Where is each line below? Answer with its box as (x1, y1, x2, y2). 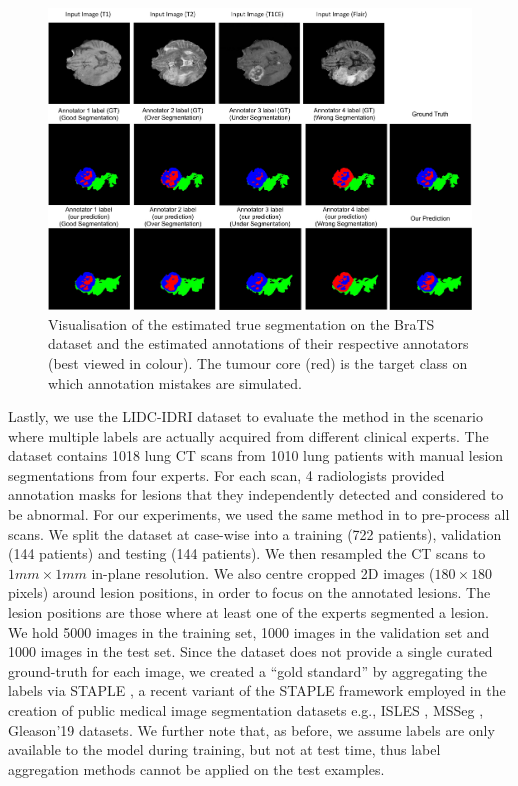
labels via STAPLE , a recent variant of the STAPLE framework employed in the (8, 680, 506, 701)
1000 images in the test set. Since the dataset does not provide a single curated (8, 641, 493, 662)
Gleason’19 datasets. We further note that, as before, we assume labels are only (8, 719, 495, 740)
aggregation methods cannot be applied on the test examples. (8, 758, 385, 779)
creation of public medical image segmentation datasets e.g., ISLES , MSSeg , (8, 700, 484, 721)
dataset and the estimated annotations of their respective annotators (48, 333, 469, 354)
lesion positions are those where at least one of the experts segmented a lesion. (8, 602, 489, 623)
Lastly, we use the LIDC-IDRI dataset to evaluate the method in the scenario (8, 406, 483, 427)
